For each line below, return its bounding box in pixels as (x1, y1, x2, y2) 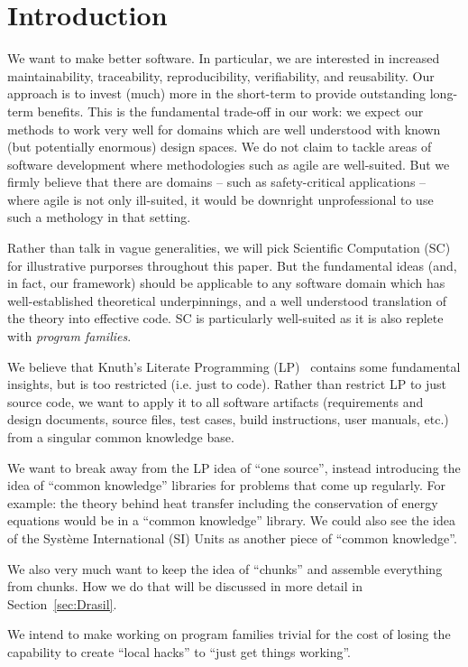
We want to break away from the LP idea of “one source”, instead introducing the (7, 458, 461, 477)
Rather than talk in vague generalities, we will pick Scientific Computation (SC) (7, 238, 451, 257)
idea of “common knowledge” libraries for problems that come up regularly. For (7, 476, 445, 495)
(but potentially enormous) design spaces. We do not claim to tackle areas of (7, 137, 432, 156)
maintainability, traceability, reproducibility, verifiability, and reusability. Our (7, 66, 435, 85)
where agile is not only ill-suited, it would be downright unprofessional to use (7, 190, 434, 208)
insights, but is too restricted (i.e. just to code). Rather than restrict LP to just (7, 375, 447, 394)
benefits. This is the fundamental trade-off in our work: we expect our (37, 101, 424, 120)
